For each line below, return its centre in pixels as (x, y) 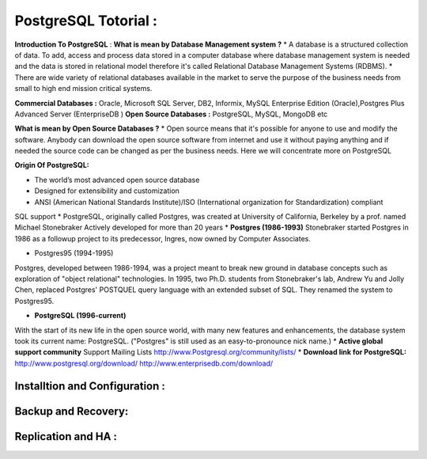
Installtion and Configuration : (90, 386)
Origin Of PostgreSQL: (52, 165)
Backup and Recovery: (72, 411)
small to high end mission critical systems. (83, 89)
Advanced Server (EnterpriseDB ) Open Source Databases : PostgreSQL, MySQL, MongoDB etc (171, 114)
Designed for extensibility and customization (107, 191)
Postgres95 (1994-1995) (74, 253)
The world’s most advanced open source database (117, 180)
